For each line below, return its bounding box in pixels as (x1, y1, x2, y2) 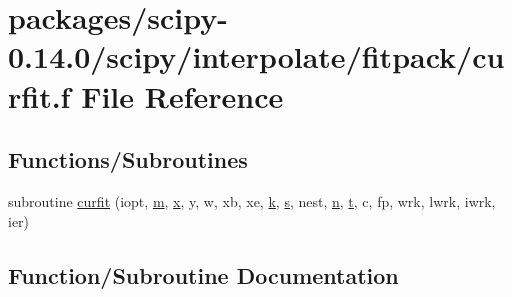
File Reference (81, 75, 284, 116)
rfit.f (8, 75, 71, 116)
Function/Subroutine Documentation (8, 259, 399, 290)
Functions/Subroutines (8, 144, 248, 175)
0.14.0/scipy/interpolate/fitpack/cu (8, 36, 505, 77)
